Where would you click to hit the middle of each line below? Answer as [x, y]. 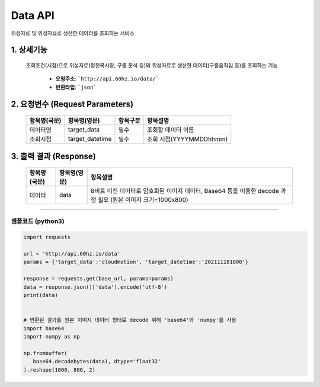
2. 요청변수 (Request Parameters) [72, 104]
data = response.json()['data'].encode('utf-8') [95, 287]
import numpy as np [52, 336]
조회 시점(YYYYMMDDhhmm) [188, 139]
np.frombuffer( [45, 353]
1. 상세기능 [29, 50]
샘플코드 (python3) [38, 221]
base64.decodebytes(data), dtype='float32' [97, 362]
